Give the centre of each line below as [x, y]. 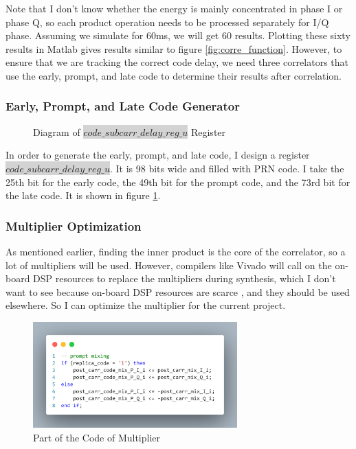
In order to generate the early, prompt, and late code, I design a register [158, 155]
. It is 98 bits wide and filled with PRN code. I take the [227, 168]
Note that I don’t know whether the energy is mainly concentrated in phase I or [174, 8]
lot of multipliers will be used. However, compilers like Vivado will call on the [169, 265]
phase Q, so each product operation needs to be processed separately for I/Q [167, 22]
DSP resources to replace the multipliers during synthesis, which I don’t [185, 278]
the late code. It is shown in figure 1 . [83, 195]
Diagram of [57, 131]
